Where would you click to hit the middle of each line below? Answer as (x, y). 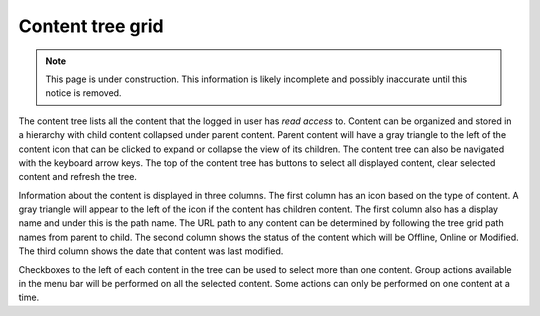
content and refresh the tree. (77, 177)
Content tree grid (91, 26)
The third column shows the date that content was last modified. (151, 251)
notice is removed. (83, 93)
